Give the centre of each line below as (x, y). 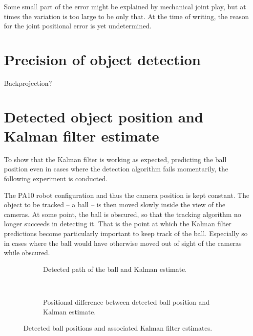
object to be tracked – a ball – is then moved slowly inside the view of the (115, 204)
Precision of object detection (102, 59)
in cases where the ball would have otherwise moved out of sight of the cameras (123, 243)
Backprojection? (28, 83)
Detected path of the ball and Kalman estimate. (115, 269)
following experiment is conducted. (56, 178)
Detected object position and (104, 116)
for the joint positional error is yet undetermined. (78, 26)
